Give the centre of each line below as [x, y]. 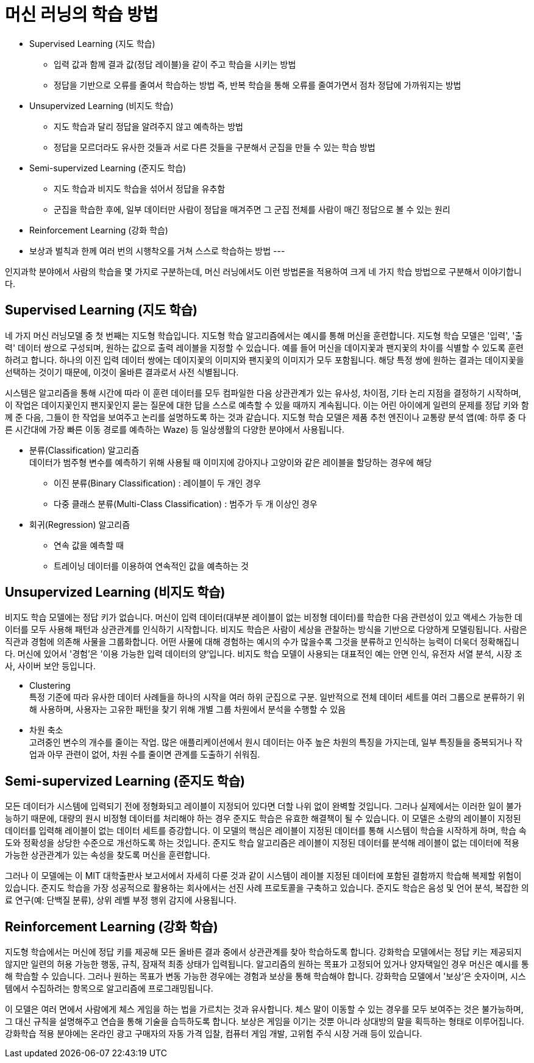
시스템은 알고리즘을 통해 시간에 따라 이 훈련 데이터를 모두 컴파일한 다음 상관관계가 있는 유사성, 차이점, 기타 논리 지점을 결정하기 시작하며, [263, 393]
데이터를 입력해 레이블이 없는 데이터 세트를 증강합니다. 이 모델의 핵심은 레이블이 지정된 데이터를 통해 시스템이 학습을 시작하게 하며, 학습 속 [266, 831]
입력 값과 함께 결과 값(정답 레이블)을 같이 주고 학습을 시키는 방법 [175, 64]
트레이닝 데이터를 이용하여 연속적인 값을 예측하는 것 [151, 566]
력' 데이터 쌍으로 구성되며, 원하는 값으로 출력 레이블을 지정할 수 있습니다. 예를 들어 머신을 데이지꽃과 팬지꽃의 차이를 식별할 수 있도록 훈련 [264, 347]
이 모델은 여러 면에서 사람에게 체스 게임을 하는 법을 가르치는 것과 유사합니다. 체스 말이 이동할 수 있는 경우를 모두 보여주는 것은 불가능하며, [264, 1009]
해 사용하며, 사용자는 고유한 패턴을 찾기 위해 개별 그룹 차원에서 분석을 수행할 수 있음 [187, 709]
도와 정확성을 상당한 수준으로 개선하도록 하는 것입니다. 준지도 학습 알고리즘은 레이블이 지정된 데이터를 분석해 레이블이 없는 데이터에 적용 [262, 843]
